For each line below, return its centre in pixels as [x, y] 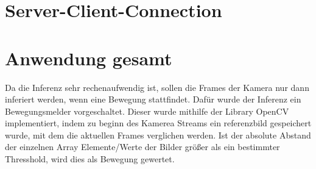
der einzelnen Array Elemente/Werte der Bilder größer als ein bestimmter [142, 147]
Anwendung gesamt [89, 58]
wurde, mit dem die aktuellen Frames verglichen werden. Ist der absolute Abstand [158, 135]
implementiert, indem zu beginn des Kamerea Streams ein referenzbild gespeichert [158, 123]
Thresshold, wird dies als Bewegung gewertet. [90, 159]
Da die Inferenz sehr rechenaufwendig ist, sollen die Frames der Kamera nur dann [157, 87]
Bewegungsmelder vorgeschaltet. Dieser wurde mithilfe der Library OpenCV [147, 111]
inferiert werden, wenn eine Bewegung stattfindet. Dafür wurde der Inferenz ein [153, 99]
